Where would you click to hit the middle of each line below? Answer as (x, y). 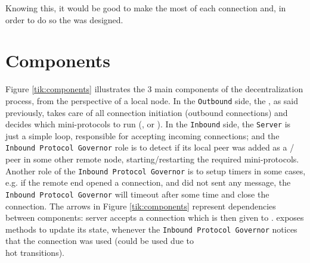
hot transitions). (35, 252)
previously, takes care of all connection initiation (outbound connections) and (147, 112)
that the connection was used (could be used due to (100, 241)
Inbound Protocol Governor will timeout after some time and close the (137, 194)
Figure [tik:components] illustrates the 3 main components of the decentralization (154, 89)
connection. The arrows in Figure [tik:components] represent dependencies (141, 206)
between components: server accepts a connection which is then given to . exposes (155, 217)
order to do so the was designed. (64, 19)
